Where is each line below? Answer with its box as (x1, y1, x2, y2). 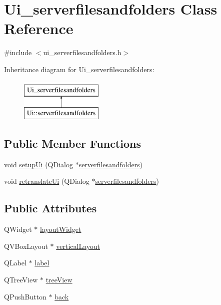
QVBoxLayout (4, 240, 48, 251)
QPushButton (4, 291, 46, 301)
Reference (4, 18, 73, 39)
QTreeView (4, 274, 38, 285)
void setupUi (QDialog (4, 159, 73, 169)
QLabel (4, 257, 26, 268)
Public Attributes (4, 200, 97, 216)
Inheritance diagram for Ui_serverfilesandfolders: (4, 64, 154, 74)
